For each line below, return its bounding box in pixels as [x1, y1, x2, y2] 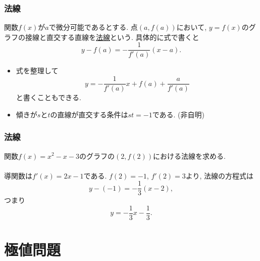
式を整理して [16, 65, 59, 76]
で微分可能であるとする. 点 [48, 22, 138, 32]
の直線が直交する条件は [50, 109, 128, 119]
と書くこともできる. [16, 92, 81, 103]
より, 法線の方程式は [185, 170, 254, 181]
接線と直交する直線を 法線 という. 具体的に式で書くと [25, 31, 199, 42]
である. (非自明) [152, 109, 204, 119]
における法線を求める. [153, 150, 226, 161]
